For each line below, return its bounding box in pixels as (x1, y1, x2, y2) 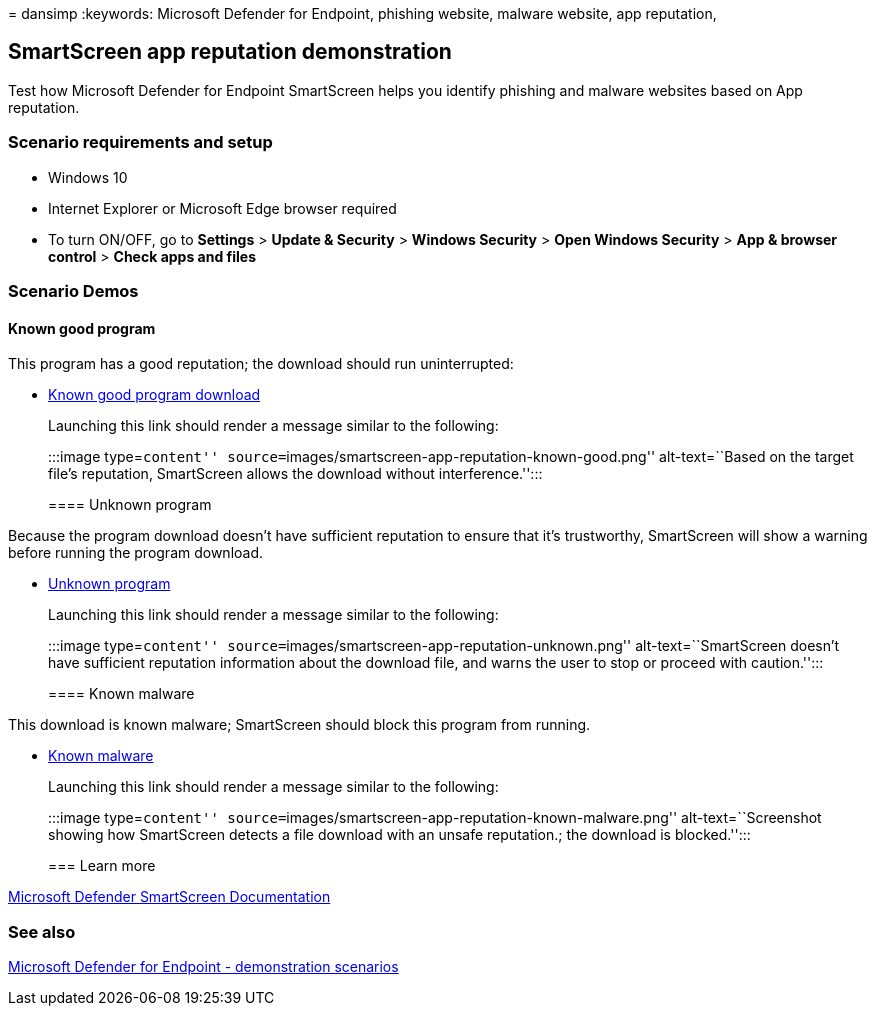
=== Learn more (48, 857, 156, 875)
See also (8, 921, 76, 942)
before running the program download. (8, 544, 264, 562)
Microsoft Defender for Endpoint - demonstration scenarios (8, 957, 399, 975)
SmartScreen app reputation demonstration (8, 39, 452, 65)
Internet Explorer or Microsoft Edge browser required (48, 199, 397, 217)
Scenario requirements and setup (8, 132, 273, 153)
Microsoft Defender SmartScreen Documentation (8, 888, 331, 906)
